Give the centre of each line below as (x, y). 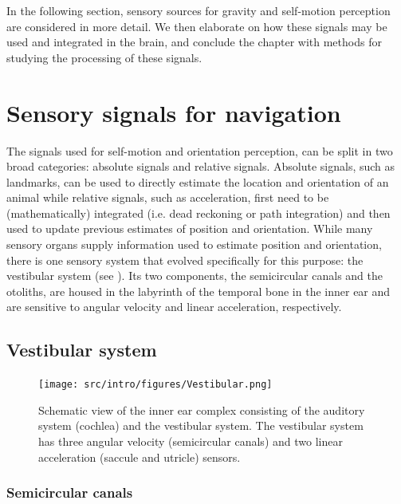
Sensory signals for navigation (174, 112)
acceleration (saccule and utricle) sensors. (140, 457)
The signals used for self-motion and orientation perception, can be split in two (200, 150)
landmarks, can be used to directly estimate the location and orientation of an (198, 181)
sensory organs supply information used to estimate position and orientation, (194, 244)
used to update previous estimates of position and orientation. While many (190, 228)
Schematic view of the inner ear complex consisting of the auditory (202, 409)
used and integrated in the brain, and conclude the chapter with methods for (194, 42)
